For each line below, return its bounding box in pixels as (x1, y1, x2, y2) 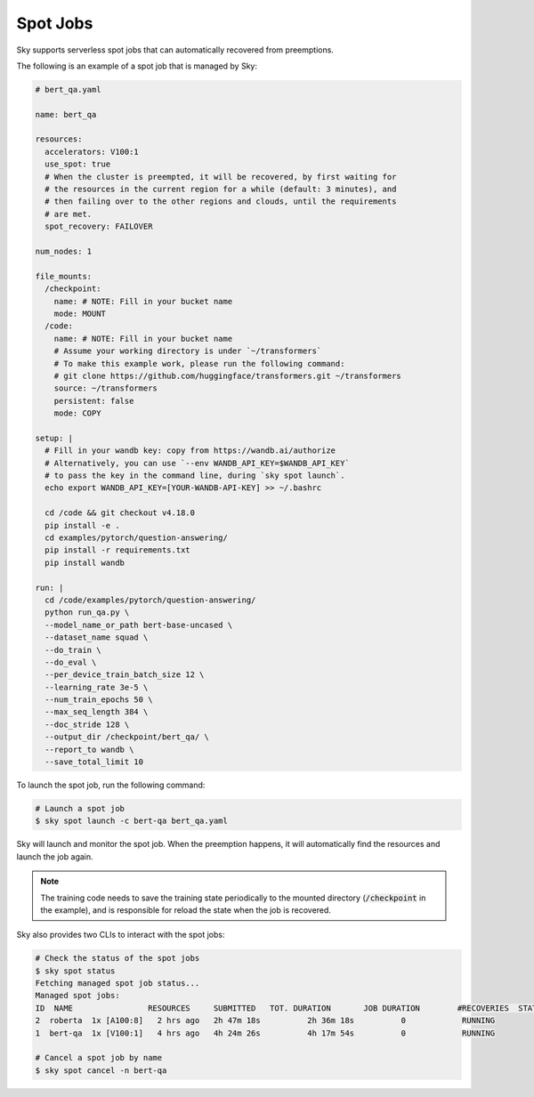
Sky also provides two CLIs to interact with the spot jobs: (16, 930, 225, 940)
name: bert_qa (35, 109, 97, 119)
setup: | (35, 432, 74, 443)
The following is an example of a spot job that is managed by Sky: (16, 60, 258, 71)
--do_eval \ (44, 657, 97, 667)
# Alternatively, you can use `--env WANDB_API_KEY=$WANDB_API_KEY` (44, 458, 351, 468)
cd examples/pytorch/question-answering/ (44, 532, 229, 543)
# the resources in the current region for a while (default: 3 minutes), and (44, 184, 397, 195)
